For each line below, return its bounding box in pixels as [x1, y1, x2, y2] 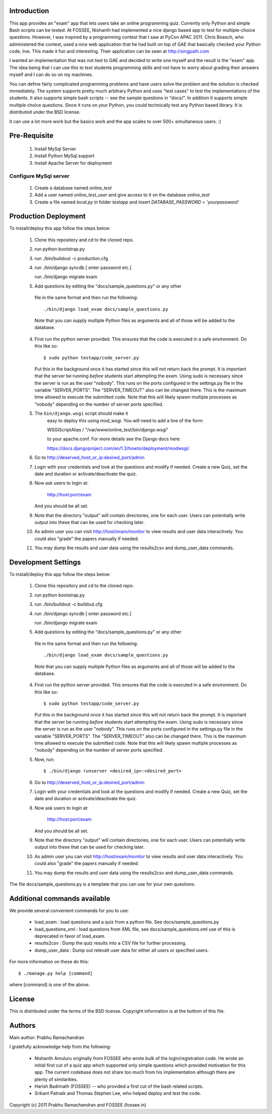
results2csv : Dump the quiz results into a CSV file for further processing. [34, 940, 187, 946]
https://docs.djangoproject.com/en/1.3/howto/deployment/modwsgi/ [47, 445, 190, 451]
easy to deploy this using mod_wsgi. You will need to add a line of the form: [47, 417, 204, 423]
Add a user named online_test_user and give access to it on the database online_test [34, 192, 210, 198]
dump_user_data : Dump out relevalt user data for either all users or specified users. [34, 947, 209, 953]
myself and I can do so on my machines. [9, 72, 93, 78]
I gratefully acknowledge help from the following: [9, 1043, 111, 1050]
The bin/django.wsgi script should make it [34, 411, 128, 417]
